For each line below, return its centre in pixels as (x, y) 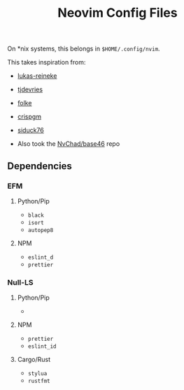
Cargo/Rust (34, 360)
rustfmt (39, 381)
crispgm (29, 116)
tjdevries (30, 90)
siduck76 (30, 130)
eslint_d (41, 257)
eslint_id (42, 347)
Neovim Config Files (118, 13)
